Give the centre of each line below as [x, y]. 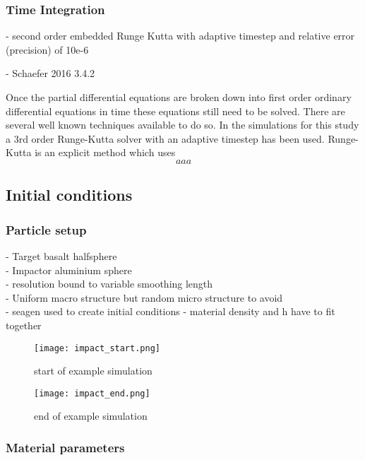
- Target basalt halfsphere [61, 255]
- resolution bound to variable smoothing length [109, 284]
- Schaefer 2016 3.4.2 [50, 73]
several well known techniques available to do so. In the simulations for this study [182, 125]
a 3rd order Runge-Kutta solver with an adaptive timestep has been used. [165, 138]
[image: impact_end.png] [92, 393]
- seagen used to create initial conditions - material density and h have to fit [170, 311]
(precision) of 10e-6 [47, 49]
